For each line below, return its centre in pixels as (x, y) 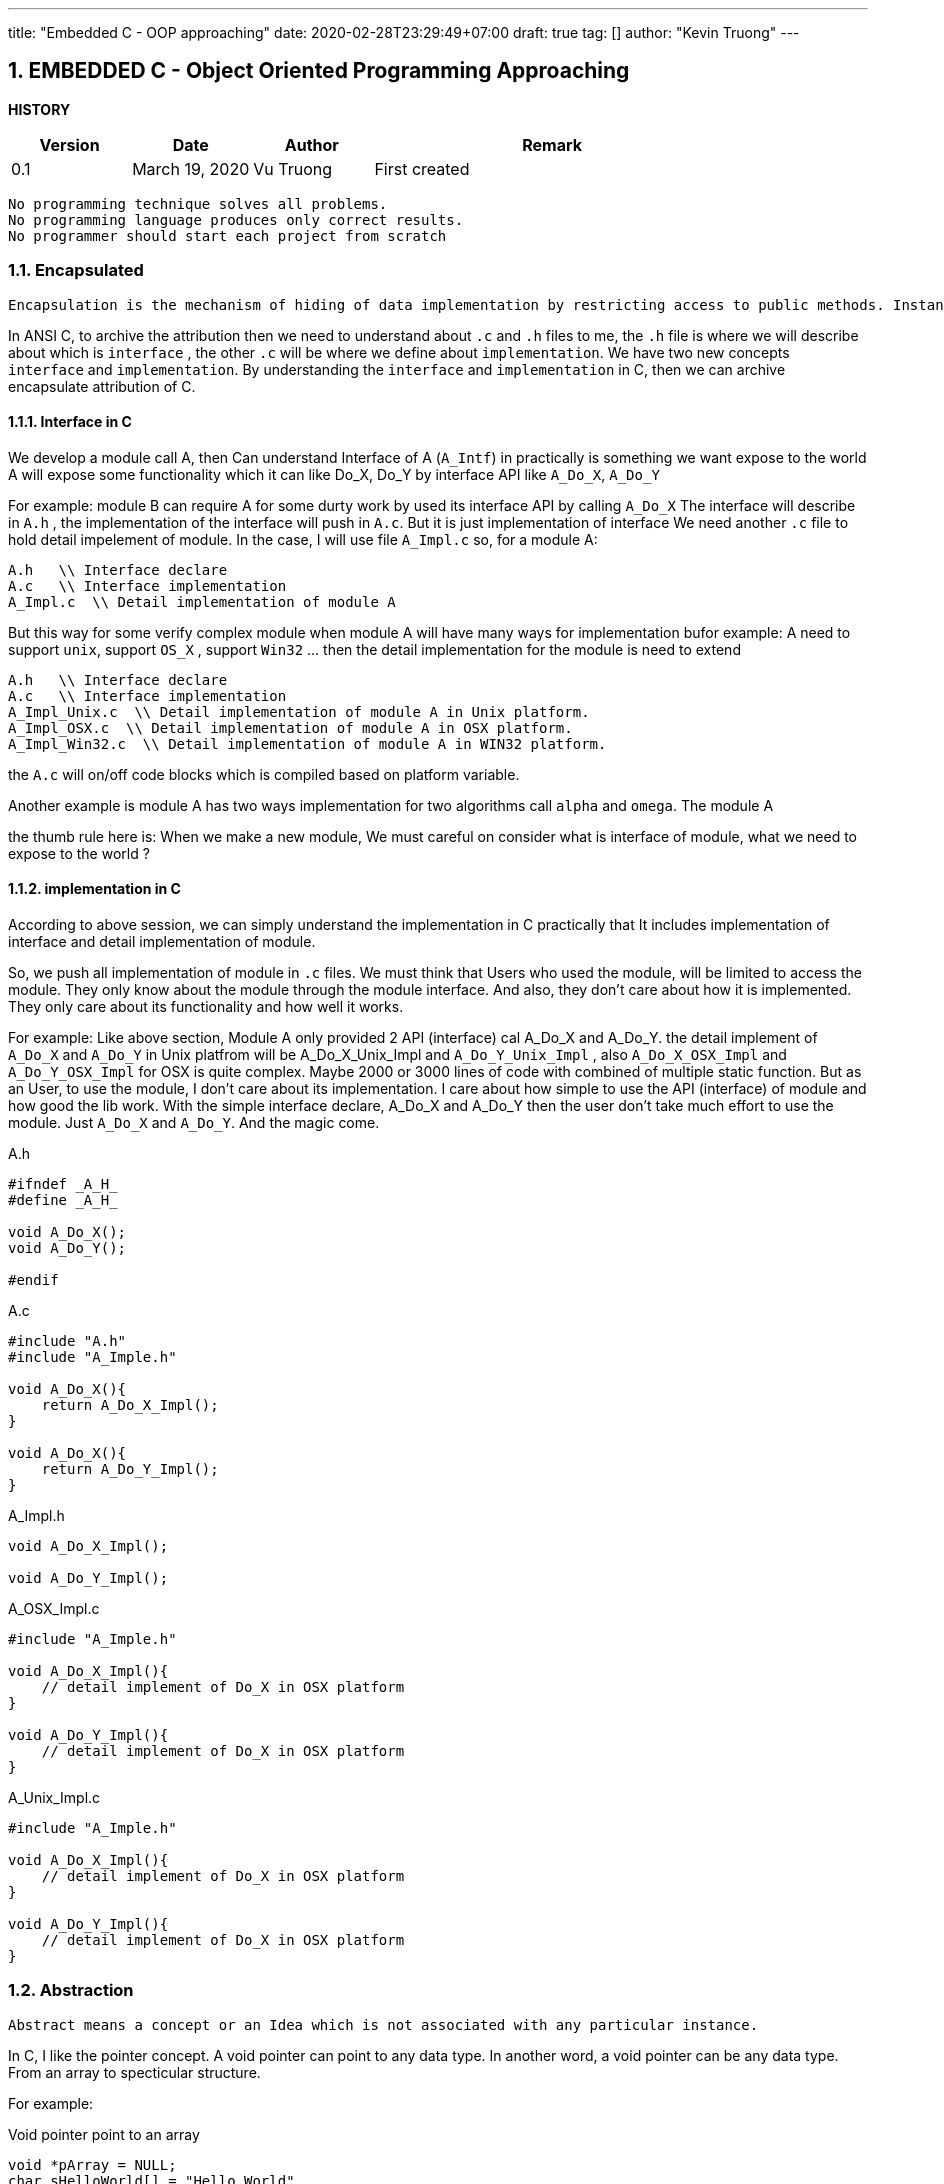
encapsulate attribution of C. (102, 386)
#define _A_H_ (63, 1200)
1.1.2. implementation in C (94, 889)
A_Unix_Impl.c (54, 1798)
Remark (552, 144)
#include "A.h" (67, 1341)
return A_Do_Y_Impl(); (130, 1469)
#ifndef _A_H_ (63, 1184)
